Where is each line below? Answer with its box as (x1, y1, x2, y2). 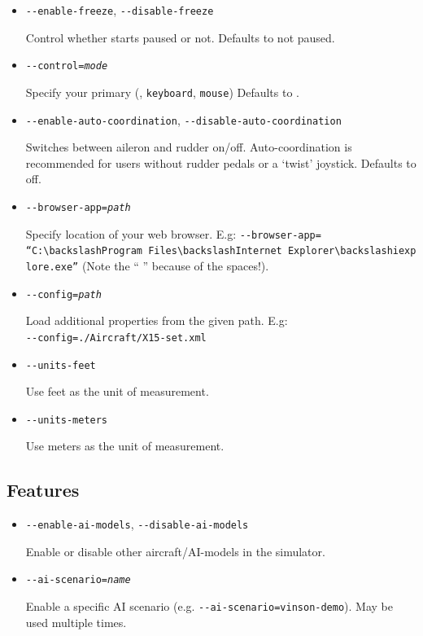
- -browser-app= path (25, 202, 131, 213)
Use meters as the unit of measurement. (25, 437, 225, 454)
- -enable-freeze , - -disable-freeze (25, 2, 214, 18)
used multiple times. (25, 613, 127, 630)
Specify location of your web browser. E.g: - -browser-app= (25, 225, 321, 242)
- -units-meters (25, 414, 108, 426)
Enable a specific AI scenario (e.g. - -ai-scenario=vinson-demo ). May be (25, 598, 393, 615)
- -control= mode (25, 60, 108, 72)
